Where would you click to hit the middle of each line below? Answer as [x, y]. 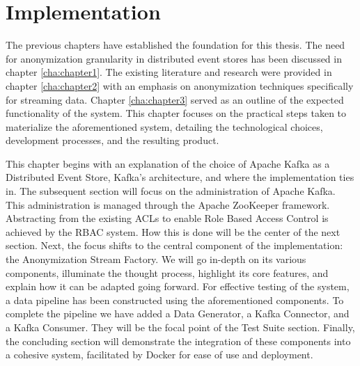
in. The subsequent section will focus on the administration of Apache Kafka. [171, 191]
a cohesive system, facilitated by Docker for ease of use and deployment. [159, 355]
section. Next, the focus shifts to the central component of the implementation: [174, 245]
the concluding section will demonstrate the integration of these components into [178, 341]
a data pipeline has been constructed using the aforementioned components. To [175, 300]
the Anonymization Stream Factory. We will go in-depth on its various [156, 259]
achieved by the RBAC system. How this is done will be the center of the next [173, 231]
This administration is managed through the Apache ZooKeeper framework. [168, 204]
